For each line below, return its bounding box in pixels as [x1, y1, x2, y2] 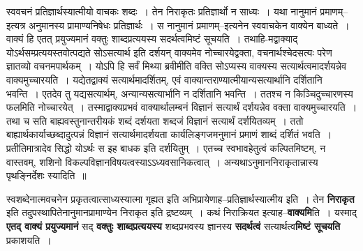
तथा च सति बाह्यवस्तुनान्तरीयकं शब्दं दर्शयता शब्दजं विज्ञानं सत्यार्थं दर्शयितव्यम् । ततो [6, 113, 304, 128]
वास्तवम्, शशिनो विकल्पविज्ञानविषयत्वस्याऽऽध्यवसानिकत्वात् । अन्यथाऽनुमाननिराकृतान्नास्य [6, 154, 318, 169]
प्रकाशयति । [6, 232, 52, 247]
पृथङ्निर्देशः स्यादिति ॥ [6, 168, 87, 183]
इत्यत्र [6, 17, 26, 32]
